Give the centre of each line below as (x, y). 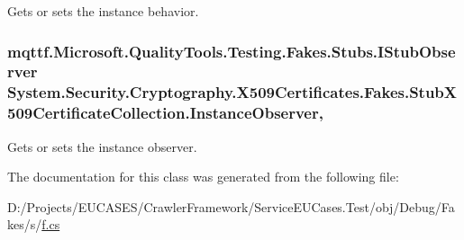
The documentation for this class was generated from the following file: (203, 177)
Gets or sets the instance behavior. (103, 11)
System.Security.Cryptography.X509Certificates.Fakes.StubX (232, 92)
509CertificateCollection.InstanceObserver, (165, 113)
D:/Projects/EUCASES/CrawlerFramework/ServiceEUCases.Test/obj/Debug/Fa (231, 206)
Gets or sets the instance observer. (102, 146)
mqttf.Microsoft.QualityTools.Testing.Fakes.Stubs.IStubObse (232, 51)
